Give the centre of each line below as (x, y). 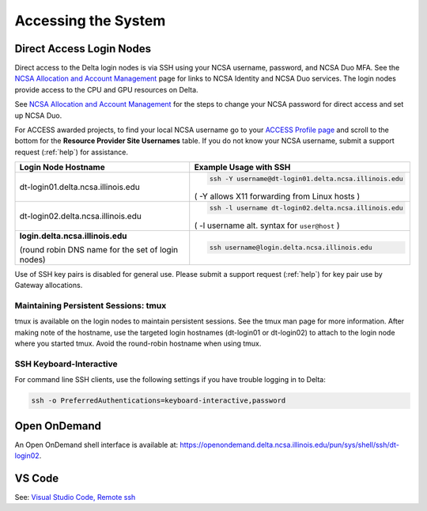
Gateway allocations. (49, 286)
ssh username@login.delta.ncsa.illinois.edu (291, 248)
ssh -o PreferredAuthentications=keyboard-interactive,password (159, 401)
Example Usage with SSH (242, 168)
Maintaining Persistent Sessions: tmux (91, 305)
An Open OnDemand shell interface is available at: (96, 445)
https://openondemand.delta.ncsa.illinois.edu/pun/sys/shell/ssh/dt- (289, 445)
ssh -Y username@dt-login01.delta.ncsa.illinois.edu (306, 179)
